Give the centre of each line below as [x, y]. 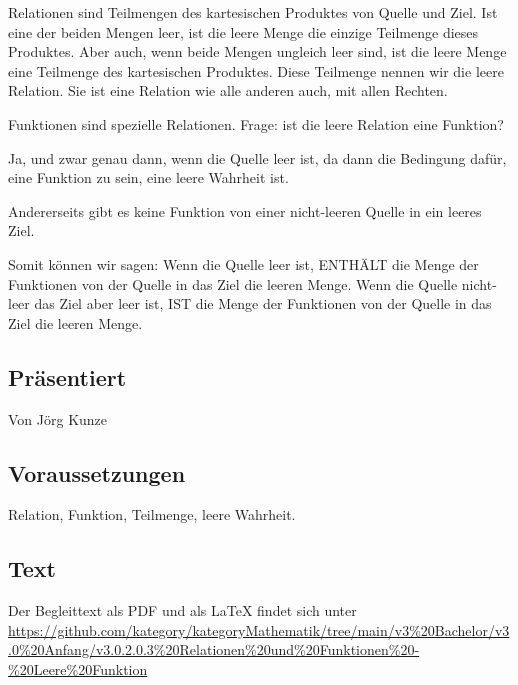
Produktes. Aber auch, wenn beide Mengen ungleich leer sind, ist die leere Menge [257, 51]
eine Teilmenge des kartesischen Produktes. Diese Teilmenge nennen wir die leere [256, 70]
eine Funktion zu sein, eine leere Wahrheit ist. [148, 177]
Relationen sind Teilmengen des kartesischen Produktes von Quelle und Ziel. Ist [253, 12]
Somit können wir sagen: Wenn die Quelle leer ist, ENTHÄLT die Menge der [243, 263]
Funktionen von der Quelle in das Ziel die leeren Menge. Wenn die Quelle [233, 283]
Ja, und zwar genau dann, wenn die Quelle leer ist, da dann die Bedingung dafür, [257, 157]
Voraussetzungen [97, 472]
